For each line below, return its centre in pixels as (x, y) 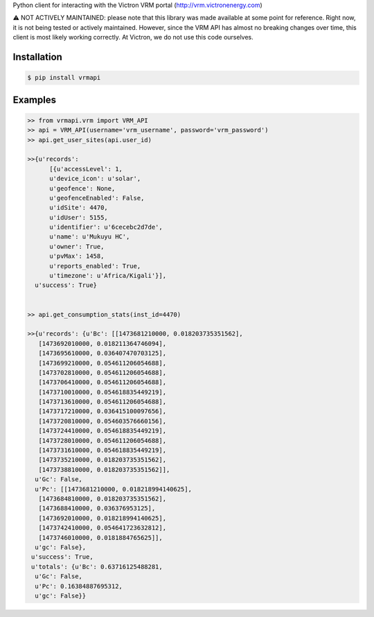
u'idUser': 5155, (79, 217)
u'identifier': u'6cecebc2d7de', (106, 227)
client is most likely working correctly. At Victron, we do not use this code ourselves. (133, 37)
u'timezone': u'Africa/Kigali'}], (108, 276)
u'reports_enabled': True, (95, 266)
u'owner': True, (77, 246)
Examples (35, 99)
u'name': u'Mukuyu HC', (90, 237)
